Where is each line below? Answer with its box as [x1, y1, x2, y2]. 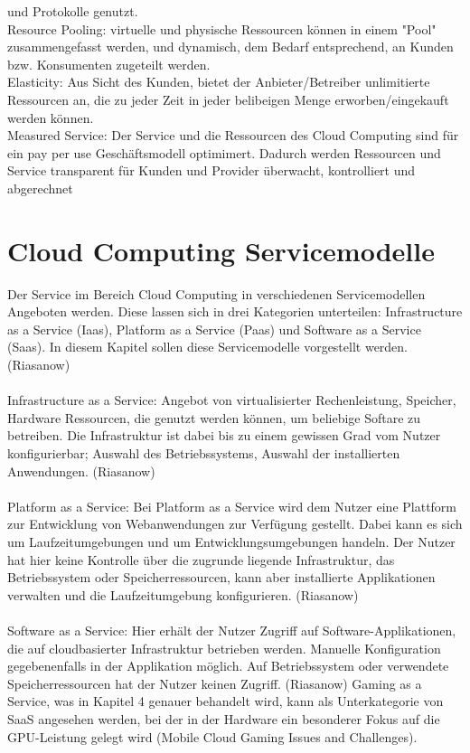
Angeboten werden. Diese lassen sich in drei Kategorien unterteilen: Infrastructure [7, 302, 463, 321]
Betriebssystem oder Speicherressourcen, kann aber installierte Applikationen [7, 568, 436, 587]
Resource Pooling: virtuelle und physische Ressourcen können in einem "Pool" [7, 19, 437, 38]
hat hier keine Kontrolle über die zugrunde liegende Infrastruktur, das [7, 550, 395, 569]
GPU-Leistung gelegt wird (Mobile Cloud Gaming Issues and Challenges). [7, 727, 418, 746]
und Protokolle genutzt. [7, 2, 138, 20]
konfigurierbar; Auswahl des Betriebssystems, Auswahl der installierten [7, 444, 400, 462]
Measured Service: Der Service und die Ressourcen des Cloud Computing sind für [7, 126, 459, 145]
